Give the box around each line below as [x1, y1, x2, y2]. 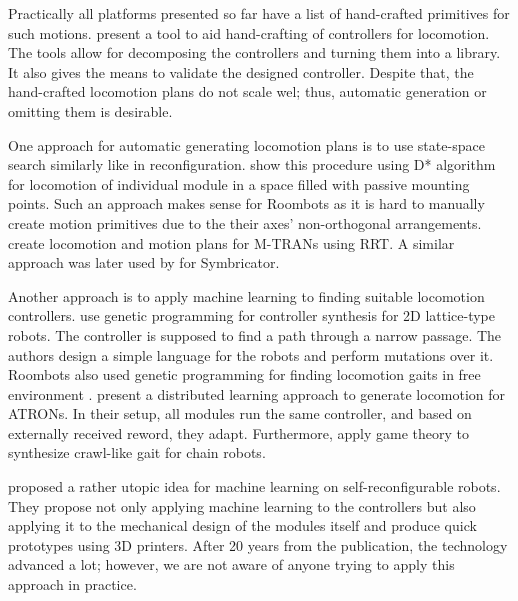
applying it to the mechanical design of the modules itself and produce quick [8, 515, 477, 536]
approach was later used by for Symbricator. [8, 252, 280, 273]
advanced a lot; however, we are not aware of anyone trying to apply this [8, 554, 455, 575]
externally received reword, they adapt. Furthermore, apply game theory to [8, 422, 469, 443]
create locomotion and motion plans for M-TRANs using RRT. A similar [8, 232, 455, 253]
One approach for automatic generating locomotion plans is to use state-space [8, 134, 485, 155]
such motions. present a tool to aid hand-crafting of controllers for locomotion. [8, 22, 490, 43]
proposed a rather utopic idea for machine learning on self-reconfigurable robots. [8, 476, 501, 497]
